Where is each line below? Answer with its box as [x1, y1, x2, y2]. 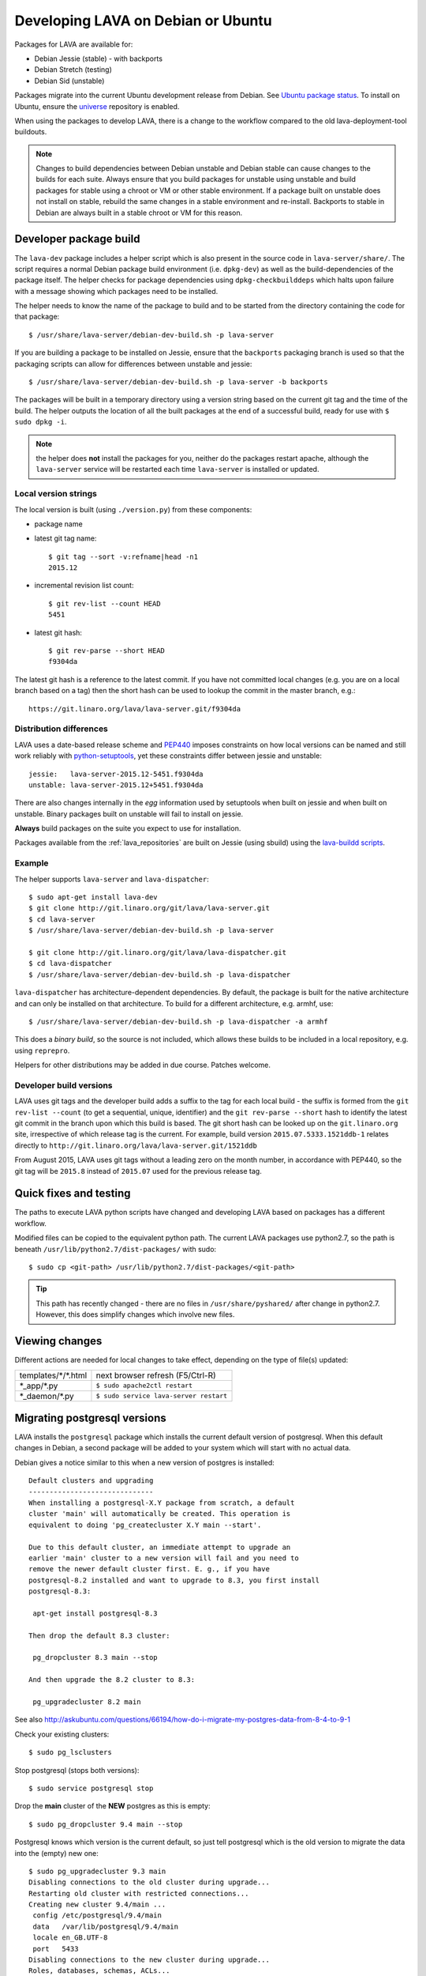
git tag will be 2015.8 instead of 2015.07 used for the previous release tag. [14, 1166, 262, 1175]
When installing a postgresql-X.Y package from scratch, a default [28, 1498, 295, 1507]
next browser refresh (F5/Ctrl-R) [95, 1370, 216, 1381]
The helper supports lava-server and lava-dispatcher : [14, 874, 209, 884]
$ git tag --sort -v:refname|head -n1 [48, 552, 199, 561]
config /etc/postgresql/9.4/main [32, 1911, 162, 1920]
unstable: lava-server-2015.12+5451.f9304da [28, 780, 204, 790]
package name [34, 519, 83, 529]
